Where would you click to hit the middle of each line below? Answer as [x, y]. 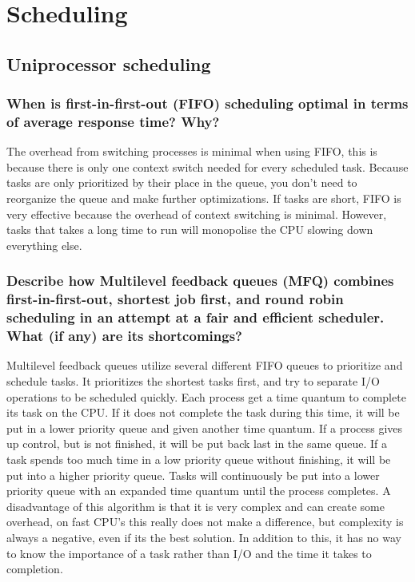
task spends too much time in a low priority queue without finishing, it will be [199, 459]
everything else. [44, 245]
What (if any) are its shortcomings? [124, 336]
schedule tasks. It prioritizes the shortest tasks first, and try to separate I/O [193, 381]
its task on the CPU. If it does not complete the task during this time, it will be [203, 412]
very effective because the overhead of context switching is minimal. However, [197, 214]
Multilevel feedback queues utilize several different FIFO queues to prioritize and [205, 365]
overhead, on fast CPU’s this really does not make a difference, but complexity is [205, 522]
